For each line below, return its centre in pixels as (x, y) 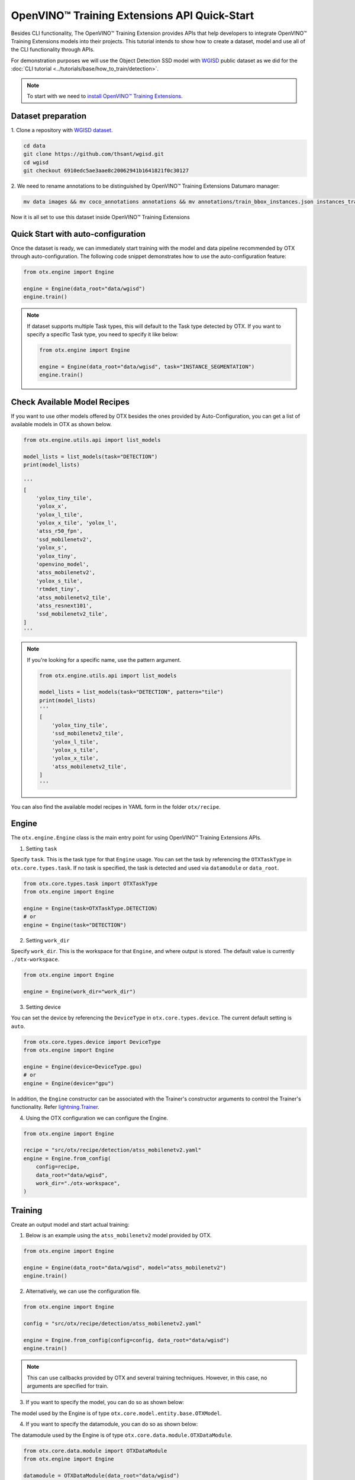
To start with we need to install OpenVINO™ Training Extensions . (105, 96)
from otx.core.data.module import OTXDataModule (95, 1451)
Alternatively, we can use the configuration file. (83, 1291)
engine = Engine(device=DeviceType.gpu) (83, 1067)
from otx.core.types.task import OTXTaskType (91, 883)
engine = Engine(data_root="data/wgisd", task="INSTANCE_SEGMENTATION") (147, 366)
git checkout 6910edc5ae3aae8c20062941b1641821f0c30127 (106, 170)
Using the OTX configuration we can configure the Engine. (97, 1118)
